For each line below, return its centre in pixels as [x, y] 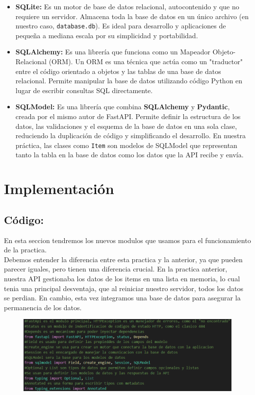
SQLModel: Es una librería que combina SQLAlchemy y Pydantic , [123, 107]
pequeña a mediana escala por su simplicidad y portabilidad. [107, 35]
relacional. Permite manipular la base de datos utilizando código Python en [129, 81]
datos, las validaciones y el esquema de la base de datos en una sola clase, [126, 126]
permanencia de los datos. [43, 307]
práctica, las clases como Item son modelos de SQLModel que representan [126, 145]
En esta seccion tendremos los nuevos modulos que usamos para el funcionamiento [127, 240]
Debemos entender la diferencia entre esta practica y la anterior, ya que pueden [123, 259]
